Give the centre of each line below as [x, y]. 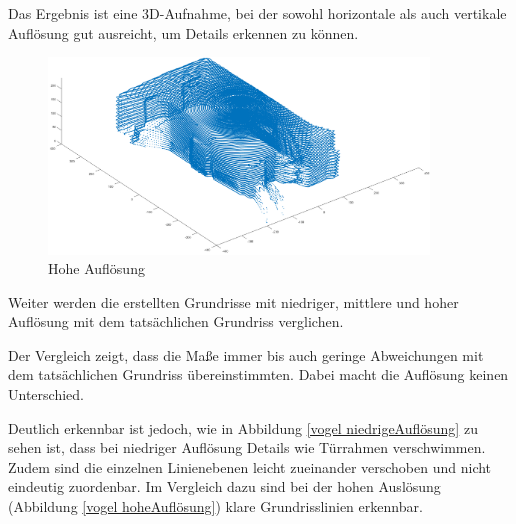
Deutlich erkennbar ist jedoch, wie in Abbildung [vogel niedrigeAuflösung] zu [243, 427]
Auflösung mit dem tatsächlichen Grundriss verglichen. [176, 321]
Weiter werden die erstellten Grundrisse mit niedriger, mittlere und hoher [233, 301]
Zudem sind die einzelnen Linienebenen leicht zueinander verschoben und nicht [250, 466]
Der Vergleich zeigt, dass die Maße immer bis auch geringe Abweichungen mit [246, 354]
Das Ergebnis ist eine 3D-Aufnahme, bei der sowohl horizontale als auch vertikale [257, 13]
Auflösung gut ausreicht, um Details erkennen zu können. [183, 32]
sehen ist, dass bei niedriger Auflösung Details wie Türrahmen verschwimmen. [247, 447]
